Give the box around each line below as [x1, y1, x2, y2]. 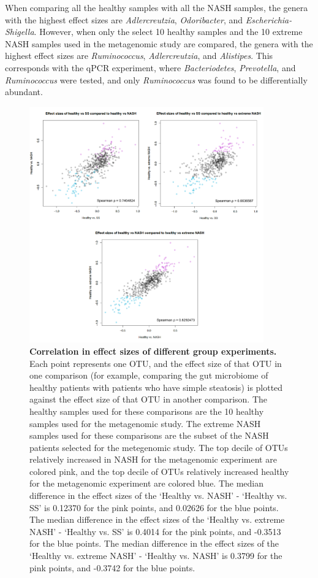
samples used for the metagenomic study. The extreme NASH [29, 417, 261, 430]
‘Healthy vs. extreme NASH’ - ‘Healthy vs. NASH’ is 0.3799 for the [29, 549, 282, 562]
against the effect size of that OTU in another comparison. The [29, 393, 267, 406]
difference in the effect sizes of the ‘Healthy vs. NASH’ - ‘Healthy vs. [29, 489, 287, 502]
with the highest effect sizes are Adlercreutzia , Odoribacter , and [5, 13, 243, 26]
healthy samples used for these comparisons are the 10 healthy [29, 404, 264, 417]
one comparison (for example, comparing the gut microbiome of [29, 369, 268, 382]
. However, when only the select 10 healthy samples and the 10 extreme [34, 25, 303, 38]
